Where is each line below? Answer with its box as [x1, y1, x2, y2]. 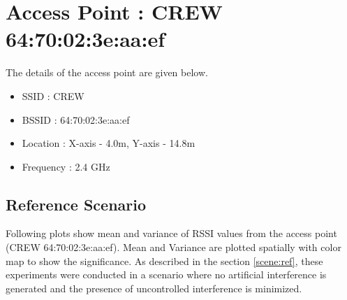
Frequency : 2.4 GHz [22, 159, 110, 173]
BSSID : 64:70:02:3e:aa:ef [22, 112, 130, 127]
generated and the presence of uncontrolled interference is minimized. [6, 280, 302, 295]
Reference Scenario [6, 193, 147, 215]
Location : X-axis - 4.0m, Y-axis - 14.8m [22, 136, 195, 150]
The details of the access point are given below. [6, 65, 208, 80]
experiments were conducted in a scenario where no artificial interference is [6, 267, 327, 282]
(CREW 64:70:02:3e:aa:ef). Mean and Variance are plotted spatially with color [6, 240, 341, 255]
